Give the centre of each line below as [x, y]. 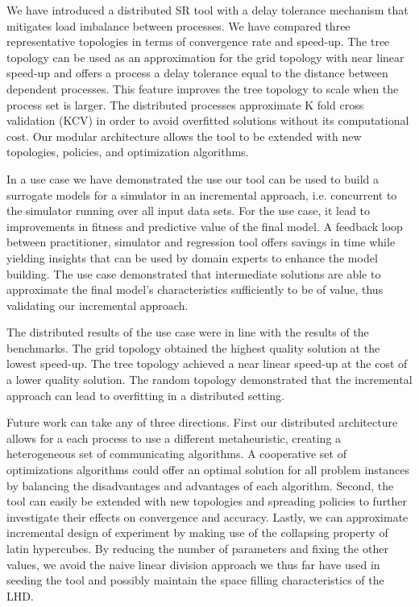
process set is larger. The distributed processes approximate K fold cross [185, 104]
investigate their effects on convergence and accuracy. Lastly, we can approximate [207, 516]
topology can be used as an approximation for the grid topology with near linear [205, 57]
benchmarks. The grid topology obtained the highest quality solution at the [193, 347]
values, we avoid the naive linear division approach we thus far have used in [193, 564]
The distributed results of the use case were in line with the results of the [188, 332]
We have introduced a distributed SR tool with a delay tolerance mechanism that [207, 10]
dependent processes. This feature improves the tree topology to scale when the [203, 88]
